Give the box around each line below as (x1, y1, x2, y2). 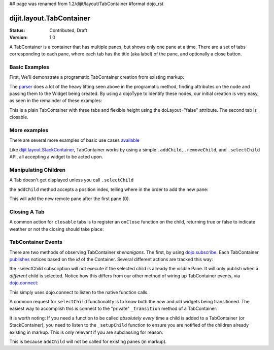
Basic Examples (9, 63, 49, 71)
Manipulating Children (9, 166, 66, 173)
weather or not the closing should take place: (9, 226, 104, 232)
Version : (9, 35, 28, 41)
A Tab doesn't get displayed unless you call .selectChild (9, 177, 134, 183)
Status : (9, 27, 25, 33)
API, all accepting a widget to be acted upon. (9, 154, 104, 160)
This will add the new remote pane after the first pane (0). (9, 196, 130, 202)
